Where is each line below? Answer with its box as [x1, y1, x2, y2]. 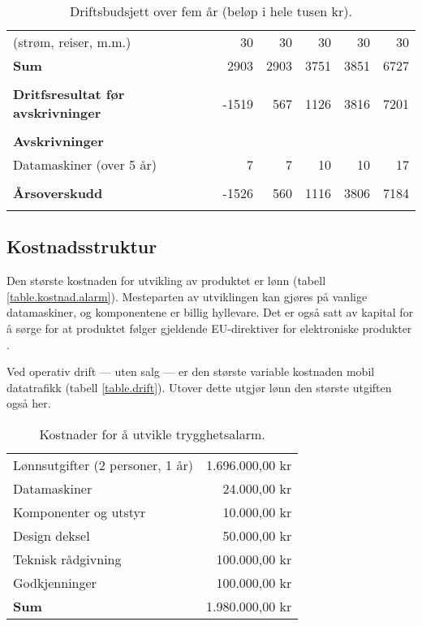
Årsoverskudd [13, 183, 103, 202]
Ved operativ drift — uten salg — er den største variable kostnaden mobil [6, 363, 375, 380]
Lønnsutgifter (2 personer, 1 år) [13, 455, 193, 474]
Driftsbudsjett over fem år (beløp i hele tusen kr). [70, 2, 352, 20]
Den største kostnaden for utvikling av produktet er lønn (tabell [6, 272, 326, 289]
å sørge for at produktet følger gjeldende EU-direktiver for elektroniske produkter [6, 319, 412, 336]
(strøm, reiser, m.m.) [13, 32, 131, 51]
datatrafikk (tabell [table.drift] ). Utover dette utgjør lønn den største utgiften [6, 378, 392, 395]
